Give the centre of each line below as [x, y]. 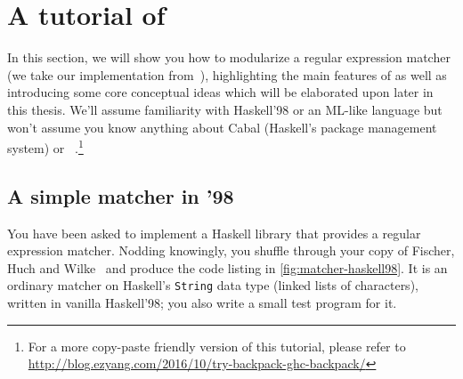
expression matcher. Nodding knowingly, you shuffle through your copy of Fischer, [231, 250]
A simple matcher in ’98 [121, 195]
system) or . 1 [45, 146]
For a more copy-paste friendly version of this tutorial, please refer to [217, 346]
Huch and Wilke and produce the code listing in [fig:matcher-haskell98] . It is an [227, 267]
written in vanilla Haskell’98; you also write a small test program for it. [202, 302]
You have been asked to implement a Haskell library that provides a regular [214, 233]
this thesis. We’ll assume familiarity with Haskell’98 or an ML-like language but [225, 109]
